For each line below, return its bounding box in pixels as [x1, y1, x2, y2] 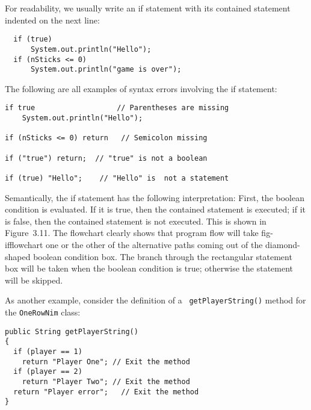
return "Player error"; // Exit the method [13, 387, 199, 396]
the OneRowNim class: [5, 306, 81, 318]
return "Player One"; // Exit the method [22, 357, 190, 366]
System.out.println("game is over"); [30, 65, 182, 74]
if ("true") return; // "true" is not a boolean [5, 154, 208, 163]
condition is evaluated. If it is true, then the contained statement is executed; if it [5, 203, 306, 216]
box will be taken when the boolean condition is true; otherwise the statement [5, 262, 294, 275]
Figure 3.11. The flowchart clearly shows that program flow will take [5, 226, 259, 239]
